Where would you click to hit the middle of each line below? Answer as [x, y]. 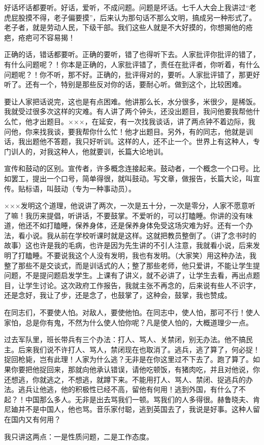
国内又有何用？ [36, 419]
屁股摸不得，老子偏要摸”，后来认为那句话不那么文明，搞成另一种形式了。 [134, 17]
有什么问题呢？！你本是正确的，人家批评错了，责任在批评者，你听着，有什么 [132, 64]
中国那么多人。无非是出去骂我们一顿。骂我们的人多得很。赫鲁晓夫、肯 [142, 399]
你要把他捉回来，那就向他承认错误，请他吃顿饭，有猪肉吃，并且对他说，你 [135, 369]
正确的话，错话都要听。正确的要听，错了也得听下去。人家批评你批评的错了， [132, 54]
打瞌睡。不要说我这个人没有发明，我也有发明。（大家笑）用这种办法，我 [137, 255]
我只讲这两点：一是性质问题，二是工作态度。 [79, 436]
